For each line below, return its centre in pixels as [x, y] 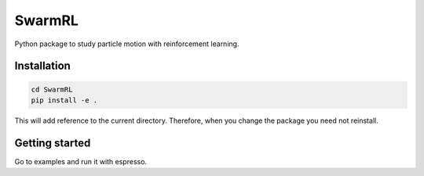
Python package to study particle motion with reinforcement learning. [127, 44]
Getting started [53, 143]
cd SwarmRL [52, 89]
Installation [42, 66]
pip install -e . [64, 100]
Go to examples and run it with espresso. [81, 161]
